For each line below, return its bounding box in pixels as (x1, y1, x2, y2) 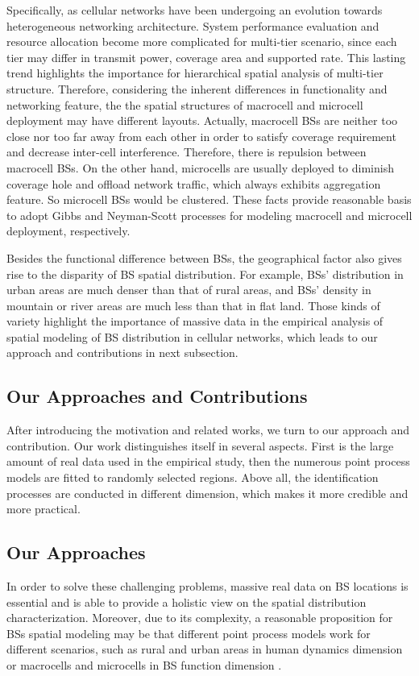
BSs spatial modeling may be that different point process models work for (6, 624, 371, 641)
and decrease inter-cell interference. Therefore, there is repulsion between (6, 143, 367, 160)
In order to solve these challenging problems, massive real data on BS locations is (6, 578, 409, 595)
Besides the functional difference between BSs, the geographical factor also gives (6, 249, 402, 266)
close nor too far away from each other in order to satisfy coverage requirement (6, 127, 396, 144)
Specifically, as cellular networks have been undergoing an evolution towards (6, 2, 383, 18)
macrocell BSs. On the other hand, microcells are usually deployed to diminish (6, 159, 394, 176)
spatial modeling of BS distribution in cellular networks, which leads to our (6, 328, 378, 345)
